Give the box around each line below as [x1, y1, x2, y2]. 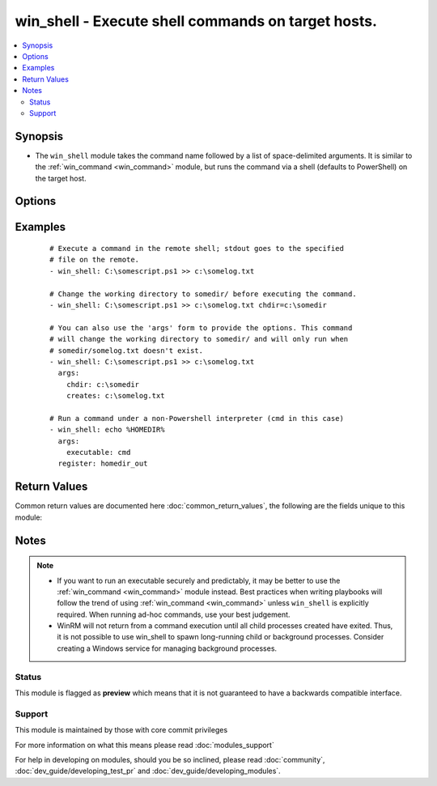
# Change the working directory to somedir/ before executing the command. [49, 289, 357, 299]
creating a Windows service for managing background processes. [57, 644, 278, 653]
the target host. [35, 173, 87, 183]
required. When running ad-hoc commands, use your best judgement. [57, 610, 291, 619]
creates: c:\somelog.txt [66, 391, 165, 401]
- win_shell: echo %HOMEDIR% [49, 425, 165, 435]
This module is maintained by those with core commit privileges [15, 725, 228, 735]
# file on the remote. [49, 255, 140, 265]
